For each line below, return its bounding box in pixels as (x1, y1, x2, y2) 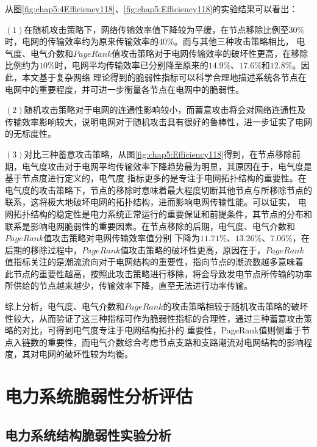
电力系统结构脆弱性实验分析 (5, 425, 171, 444)
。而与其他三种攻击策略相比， (174, 35, 294, 48)
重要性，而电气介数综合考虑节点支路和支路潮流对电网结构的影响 (47, 335, 304, 348)
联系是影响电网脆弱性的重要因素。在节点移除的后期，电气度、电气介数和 (5, 219, 295, 232)
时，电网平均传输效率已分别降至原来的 (54, 59, 208, 71)
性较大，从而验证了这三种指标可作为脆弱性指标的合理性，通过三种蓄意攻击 (5, 311, 304, 324)
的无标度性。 (5, 127, 56, 140)
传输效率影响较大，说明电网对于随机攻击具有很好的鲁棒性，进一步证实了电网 (5, 115, 312, 128)
